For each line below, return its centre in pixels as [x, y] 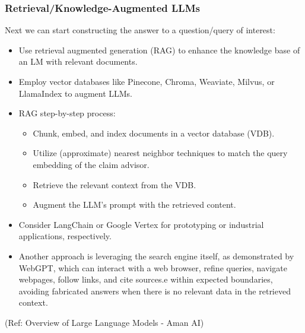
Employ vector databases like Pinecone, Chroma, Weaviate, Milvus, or [147, 81]
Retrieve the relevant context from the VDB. [115, 184]
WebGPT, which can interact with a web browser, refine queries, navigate [153, 267]
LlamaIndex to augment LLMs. [76, 93]
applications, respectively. [65, 236]
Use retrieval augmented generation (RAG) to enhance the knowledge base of [159, 50]
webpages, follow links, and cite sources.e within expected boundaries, [146, 279]
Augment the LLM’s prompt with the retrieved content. [134, 204]
